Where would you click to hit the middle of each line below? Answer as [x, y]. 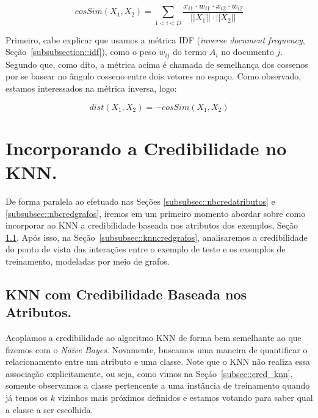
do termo [190, 52]
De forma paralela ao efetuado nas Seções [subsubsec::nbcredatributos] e [140, 201]
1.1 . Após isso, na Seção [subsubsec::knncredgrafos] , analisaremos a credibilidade [157, 237]
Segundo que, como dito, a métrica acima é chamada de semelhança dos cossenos [157, 64]
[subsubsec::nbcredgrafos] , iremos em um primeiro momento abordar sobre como [156, 213]
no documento [248, 52]
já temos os [27, 398]
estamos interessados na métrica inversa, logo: [91, 88]
